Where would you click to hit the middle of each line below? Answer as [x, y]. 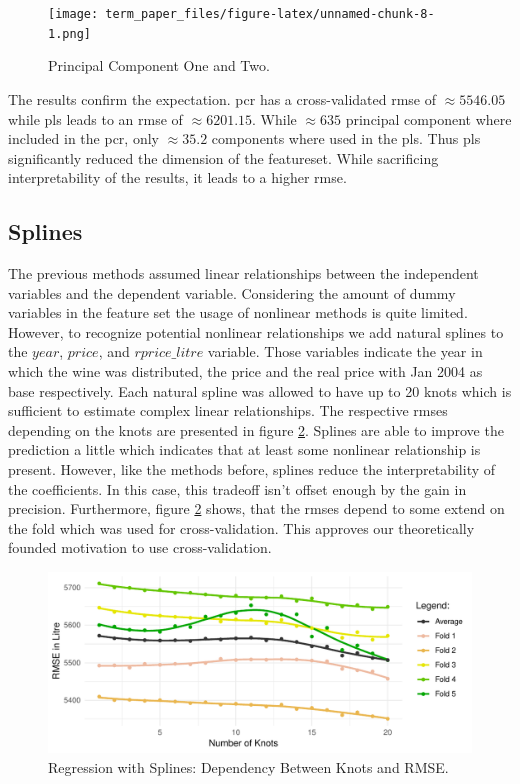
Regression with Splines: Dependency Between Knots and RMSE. [248, 766]
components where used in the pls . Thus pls [346, 138]
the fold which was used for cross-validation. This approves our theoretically [241, 527]
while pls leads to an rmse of [95, 118]
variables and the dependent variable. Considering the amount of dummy [232, 292]
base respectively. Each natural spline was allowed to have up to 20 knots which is [260, 390]
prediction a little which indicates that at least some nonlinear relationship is [244, 449]
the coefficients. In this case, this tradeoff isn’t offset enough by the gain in [237, 488]
